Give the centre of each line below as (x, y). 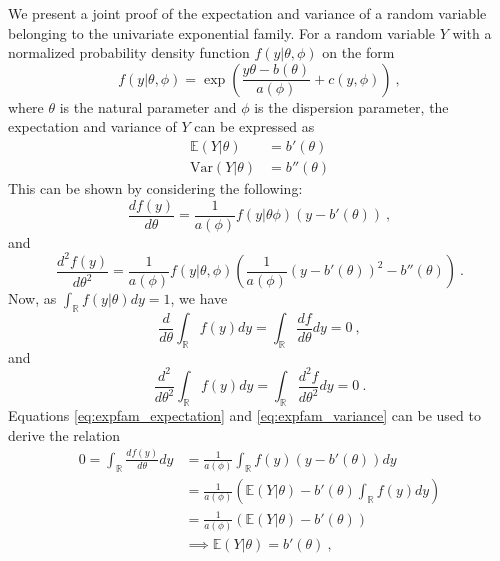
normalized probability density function (129, 52)
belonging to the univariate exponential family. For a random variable (222, 32)
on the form (358, 52)
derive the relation (64, 434)
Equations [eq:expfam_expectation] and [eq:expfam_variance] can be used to (244, 415)
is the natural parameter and (148, 106)
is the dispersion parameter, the (351, 106)
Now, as (32, 298)
